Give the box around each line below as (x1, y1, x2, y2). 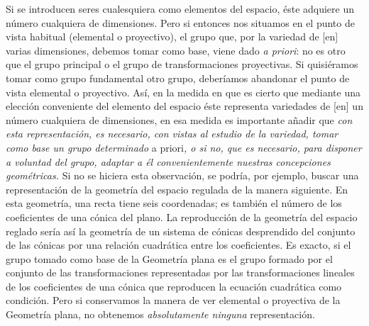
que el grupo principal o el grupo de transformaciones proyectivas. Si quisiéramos (6, 57, 358, 72)
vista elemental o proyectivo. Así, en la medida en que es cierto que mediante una (6, 84, 360, 99)
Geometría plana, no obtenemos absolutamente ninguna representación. (6, 307, 315, 322)
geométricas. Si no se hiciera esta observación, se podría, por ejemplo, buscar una (6, 168, 359, 183)
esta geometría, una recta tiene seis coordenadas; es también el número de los (6, 196, 342, 210)
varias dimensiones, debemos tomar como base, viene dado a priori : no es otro (6, 43, 346, 57)
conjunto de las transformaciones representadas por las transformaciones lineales (6, 265, 355, 280)
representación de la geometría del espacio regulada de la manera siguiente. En (6, 181, 348, 196)
